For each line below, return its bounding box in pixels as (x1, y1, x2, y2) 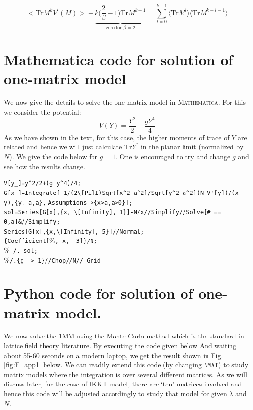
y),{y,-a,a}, (4, 199, 46, 206)
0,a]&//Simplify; (4, 218, 60, 225)
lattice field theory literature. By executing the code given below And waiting (4, 340, 237, 351)
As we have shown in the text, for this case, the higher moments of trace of (4, 132, 230, 142)
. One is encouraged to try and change (115, 151, 230, 162)
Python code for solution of (4, 283, 193, 303)
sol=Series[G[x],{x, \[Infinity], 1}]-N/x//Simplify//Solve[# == (4, 209, 221, 216)
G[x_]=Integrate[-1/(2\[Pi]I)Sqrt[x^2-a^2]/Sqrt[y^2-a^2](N (4, 189, 204, 196)
